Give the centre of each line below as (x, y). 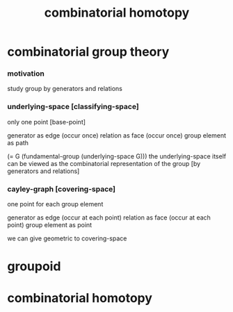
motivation (26, 74)
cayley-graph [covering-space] (62, 189)
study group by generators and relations (65, 89)
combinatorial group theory (88, 52)
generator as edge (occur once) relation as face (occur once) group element (116, 135)
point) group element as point (50, 225)
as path (18, 142)
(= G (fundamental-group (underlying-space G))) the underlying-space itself (117, 156)
